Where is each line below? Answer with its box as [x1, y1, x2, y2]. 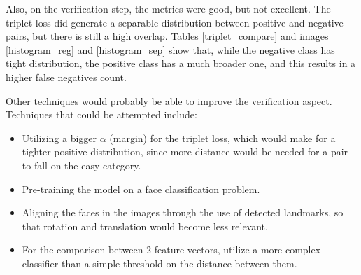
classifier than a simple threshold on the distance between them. [22, 255, 297, 270]
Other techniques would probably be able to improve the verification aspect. [6, 93, 332, 108]
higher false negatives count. [6, 69, 127, 84]
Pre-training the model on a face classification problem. [22, 181, 260, 196]
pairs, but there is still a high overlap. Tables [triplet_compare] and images [6, 29, 329, 43]
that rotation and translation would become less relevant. [22, 218, 268, 233]
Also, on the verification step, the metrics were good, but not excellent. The [6, 1, 331, 15]
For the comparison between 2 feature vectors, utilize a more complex [22, 242, 321, 257]
